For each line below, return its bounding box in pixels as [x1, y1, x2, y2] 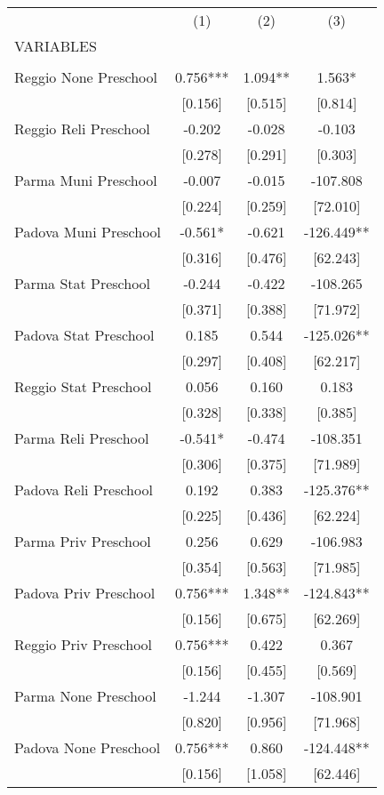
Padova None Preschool [14, 737, 161, 758]
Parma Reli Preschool [14, 428, 149, 448]
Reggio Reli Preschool [14, 118, 150, 139]
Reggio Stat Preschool [14, 376, 152, 397]
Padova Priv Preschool [14, 582, 156, 603]
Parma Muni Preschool [14, 170, 157, 190]
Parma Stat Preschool [14, 273, 151, 293]
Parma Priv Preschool [14, 531, 151, 551]
